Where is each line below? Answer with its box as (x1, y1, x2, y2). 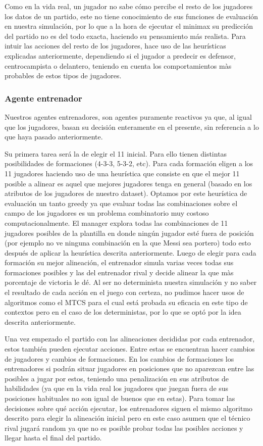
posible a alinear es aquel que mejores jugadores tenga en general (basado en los (5, 178, 252, 188)
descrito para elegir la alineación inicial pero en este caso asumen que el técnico (5, 413, 250, 423)
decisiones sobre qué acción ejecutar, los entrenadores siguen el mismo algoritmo (5, 403, 253, 413)
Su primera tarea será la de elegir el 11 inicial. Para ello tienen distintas (5, 148, 227, 159)
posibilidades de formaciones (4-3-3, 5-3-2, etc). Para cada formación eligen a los (5, 158, 253, 169)
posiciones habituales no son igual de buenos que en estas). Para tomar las (5, 393, 235, 403)
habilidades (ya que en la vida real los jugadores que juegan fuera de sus (5, 383, 229, 393)
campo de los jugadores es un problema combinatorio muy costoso (5, 208, 209, 218)
